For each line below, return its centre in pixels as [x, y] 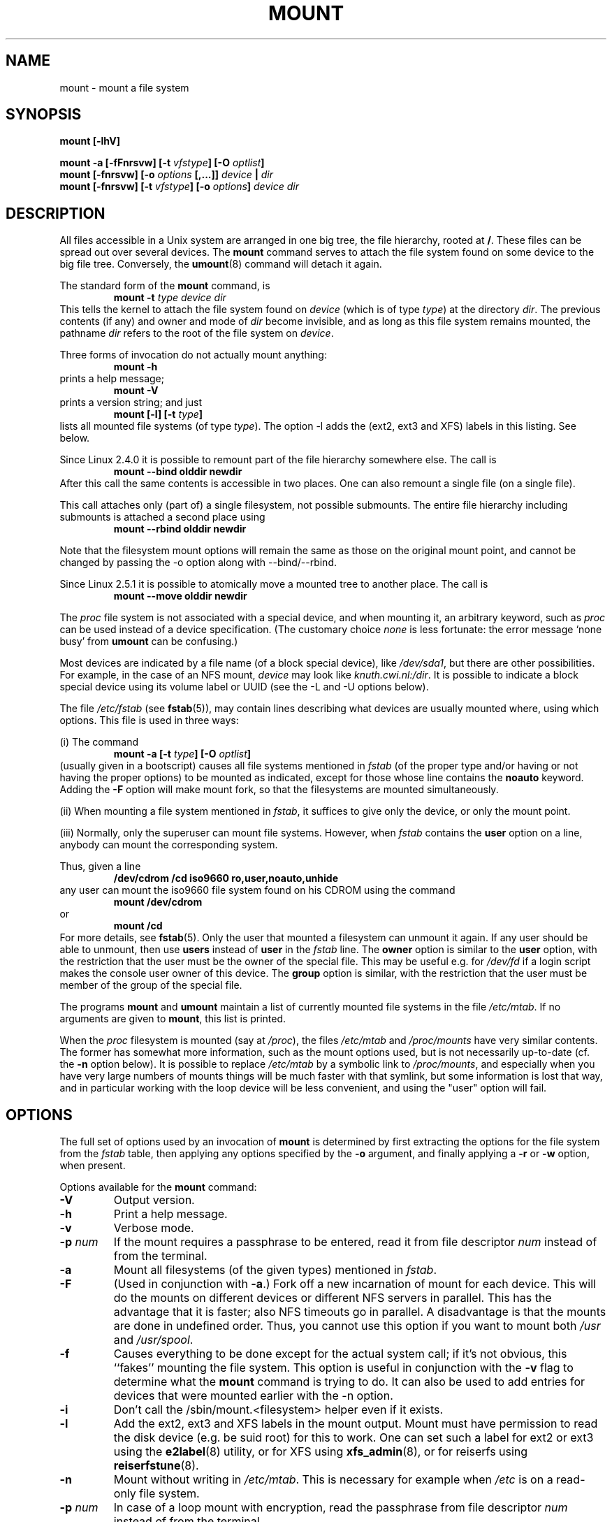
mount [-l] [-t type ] [158, 414]
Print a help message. [170, 1214]
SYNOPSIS [44, 115]
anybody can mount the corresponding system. [169, 845]
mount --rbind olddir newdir [180, 529]
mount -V [136, 391]
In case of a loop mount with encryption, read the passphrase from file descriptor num [341, 1508]
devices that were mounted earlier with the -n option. [253, 1396]
